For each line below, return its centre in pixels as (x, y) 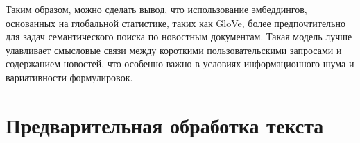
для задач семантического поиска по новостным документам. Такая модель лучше (179, 36)
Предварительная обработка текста (165, 125)
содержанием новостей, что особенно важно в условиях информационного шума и (180, 64)
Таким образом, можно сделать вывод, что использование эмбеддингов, (156, 9)
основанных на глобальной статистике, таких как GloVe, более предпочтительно (175, 23)
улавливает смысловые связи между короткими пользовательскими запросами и (174, 50)
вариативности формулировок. (69, 77)
